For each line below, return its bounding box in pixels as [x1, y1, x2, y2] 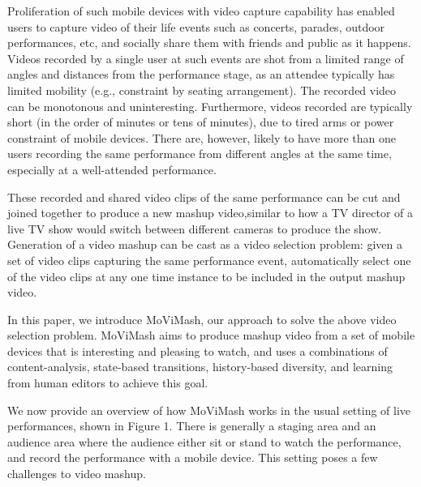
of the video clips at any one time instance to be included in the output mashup [7, 267, 406, 284]
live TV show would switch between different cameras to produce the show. [7, 220, 382, 237]
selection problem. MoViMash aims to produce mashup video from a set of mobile [7, 327, 415, 344]
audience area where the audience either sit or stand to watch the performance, [7, 433, 402, 450]
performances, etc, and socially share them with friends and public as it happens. [7, 34, 411, 51]
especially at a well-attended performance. [7, 160, 217, 177]
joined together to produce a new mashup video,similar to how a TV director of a [7, 204, 414, 221]
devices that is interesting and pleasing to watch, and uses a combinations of [7, 342, 388, 359]
